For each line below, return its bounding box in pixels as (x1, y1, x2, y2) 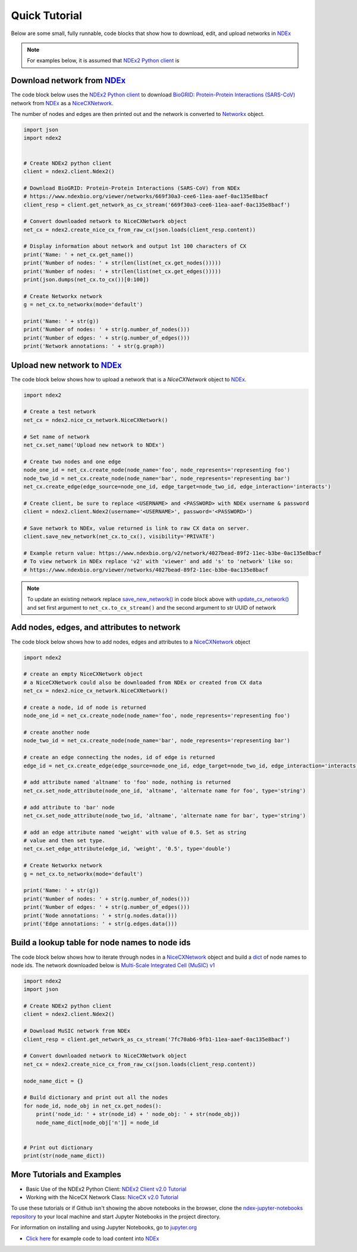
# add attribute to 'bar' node (23, 804, 115, 811)
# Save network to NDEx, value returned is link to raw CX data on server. (23, 525, 250, 532)
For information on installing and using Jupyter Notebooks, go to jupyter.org (11, 1224, 198, 1231)
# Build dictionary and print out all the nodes (23, 1094, 168, 1101)
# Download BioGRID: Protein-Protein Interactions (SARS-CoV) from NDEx (23, 184, 240, 192)
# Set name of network (23, 433, 90, 440)
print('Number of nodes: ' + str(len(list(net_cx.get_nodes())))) (23, 259, 221, 266)
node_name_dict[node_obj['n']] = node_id (36, 1119, 159, 1126)
